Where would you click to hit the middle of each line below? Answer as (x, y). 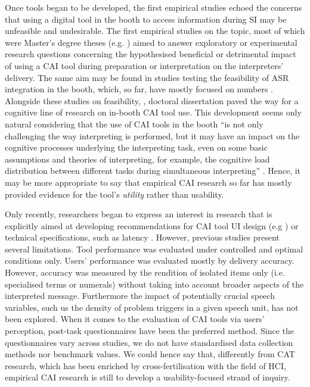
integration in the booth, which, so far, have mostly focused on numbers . (139, 89)
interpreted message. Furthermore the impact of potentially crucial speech (140, 296)
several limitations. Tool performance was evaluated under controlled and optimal (154, 249)
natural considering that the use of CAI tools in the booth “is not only (134, 124)
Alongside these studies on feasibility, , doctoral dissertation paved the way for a (152, 100)
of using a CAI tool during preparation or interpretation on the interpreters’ (144, 65)
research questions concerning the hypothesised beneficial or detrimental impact (151, 54)
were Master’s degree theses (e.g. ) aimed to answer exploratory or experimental (151, 42)
